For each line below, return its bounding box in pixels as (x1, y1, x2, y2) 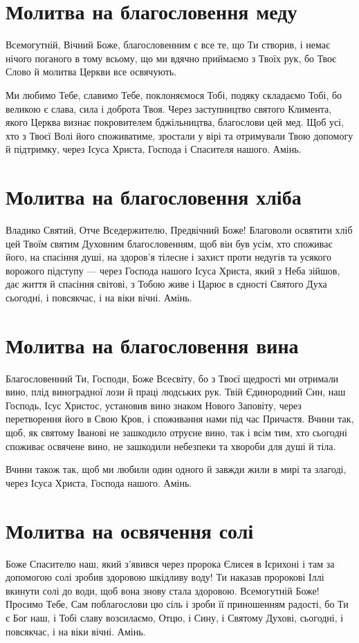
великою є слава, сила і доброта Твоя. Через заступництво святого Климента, (6, 101, 332, 115)
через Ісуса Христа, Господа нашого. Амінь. (6, 475, 192, 490)
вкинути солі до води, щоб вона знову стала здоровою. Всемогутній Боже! (6, 583, 320, 597)
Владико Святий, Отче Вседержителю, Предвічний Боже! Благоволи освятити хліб (6, 223, 353, 236)
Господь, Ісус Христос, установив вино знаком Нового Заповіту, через (6, 398, 302, 412)
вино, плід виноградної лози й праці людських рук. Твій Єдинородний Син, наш (6, 384, 346, 399)
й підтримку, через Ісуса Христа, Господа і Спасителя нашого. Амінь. (6, 142, 302, 156)
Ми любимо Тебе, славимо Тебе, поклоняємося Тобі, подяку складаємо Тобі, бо (6, 87, 342, 102)
